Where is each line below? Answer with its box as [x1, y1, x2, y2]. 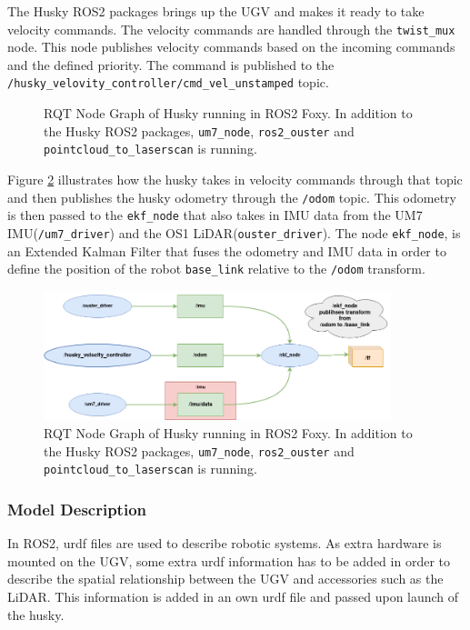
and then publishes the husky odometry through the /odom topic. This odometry [7, 187, 456, 206]
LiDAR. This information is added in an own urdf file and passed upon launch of [7, 586, 459, 605]
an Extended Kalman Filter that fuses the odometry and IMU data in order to [7, 241, 446, 260]
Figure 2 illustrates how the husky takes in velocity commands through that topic [7, 170, 463, 188]
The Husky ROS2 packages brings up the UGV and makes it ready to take [7, 2, 425, 20]
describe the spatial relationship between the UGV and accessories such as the [7, 569, 444, 588]
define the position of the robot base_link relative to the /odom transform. [7, 259, 425, 278]
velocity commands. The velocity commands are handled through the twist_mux [7, 19, 455, 38]
